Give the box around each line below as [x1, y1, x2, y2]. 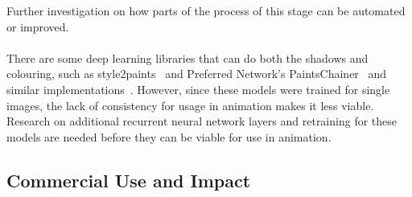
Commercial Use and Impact [6, 167, 251, 192]
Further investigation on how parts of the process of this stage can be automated [6, 2, 406, 18]
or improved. [6, 18, 69, 35]
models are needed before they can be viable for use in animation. [6, 128, 332, 145]
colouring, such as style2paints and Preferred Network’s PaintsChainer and [6, 65, 387, 82]
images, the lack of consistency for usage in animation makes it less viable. [6, 96, 374, 113]
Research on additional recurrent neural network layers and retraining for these [6, 113, 397, 129]
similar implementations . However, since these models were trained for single [6, 80, 390, 97]
